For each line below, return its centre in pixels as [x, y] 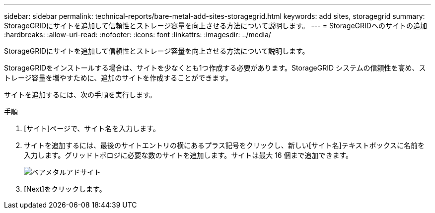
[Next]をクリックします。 [65, 189]
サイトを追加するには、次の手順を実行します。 [80, 95]
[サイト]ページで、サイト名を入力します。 [92, 128]
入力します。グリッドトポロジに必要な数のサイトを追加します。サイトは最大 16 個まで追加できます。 [188, 155]
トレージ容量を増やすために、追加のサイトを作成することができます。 [118, 78]
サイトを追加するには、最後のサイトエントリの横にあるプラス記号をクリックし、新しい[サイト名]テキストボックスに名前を [224, 145]
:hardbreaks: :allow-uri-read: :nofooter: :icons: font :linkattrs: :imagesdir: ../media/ [138, 35]
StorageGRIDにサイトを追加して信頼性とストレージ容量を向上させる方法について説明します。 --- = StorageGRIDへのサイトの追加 [216, 26]
